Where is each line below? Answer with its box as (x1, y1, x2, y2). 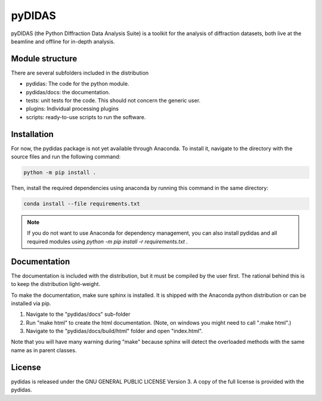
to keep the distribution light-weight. (11, 281, 101, 288)
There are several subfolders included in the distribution (11, 69, 149, 76)
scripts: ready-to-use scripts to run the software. (26, 113, 146, 120)
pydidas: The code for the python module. (26, 80, 129, 88)
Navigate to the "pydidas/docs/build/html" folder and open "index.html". (26, 328, 203, 335)
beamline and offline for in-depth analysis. (11, 38, 116, 45)
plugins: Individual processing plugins (26, 105, 119, 113)
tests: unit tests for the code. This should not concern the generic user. (26, 97, 201, 104)
